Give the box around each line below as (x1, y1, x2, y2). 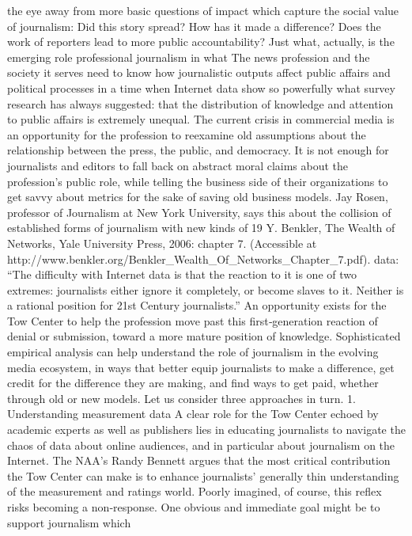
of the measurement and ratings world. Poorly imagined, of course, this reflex (7, 483, 382, 500)
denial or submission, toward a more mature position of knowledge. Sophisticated (7, 328, 401, 344)
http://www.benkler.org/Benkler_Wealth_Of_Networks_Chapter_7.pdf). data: (7, 250, 399, 267)
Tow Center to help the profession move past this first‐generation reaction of (7, 312, 378, 329)
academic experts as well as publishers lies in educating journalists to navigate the (7, 421, 406, 438)
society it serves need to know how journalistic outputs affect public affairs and (7, 64, 391, 81)
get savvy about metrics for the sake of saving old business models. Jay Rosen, (7, 188, 388, 205)
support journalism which (7, 514, 131, 530)
